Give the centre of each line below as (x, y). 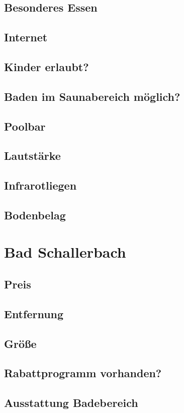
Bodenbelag (35, 215)
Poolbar (25, 126)
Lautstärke (32, 156)
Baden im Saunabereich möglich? (92, 96)
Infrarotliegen (40, 185)
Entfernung (34, 313)
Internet (26, 37)
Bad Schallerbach (65, 252)
